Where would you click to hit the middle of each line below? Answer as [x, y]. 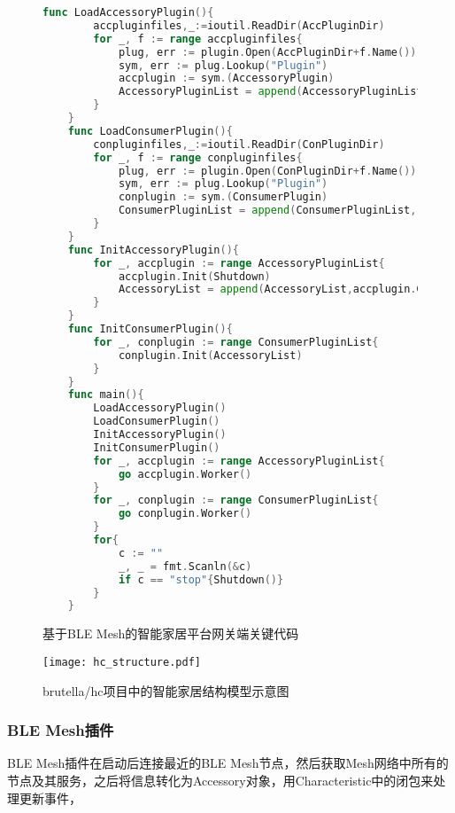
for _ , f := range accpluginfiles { [198, 39]
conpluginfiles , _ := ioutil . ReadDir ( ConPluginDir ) [239, 144]
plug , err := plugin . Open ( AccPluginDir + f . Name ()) [267, 52]
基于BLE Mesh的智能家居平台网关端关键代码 [171, 633]
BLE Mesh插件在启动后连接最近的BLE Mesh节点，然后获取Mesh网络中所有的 [228, 763]
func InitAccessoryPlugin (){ [153, 250]
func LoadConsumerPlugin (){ [150, 131]
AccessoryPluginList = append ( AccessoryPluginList [270, 92]
